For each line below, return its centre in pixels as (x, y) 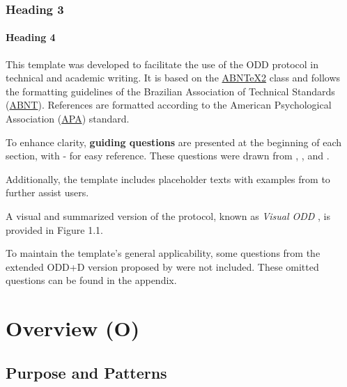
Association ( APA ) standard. (68, 119)
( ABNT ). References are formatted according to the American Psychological (169, 105)
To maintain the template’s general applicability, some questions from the (163, 253)
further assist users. (47, 192)
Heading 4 (31, 37)
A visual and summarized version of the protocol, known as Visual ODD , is (168, 215)
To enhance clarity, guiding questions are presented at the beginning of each (174, 142)
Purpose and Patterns (86, 372)
